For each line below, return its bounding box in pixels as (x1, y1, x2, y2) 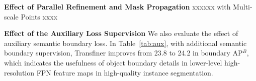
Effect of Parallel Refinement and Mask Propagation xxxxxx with (4, 1, 231, 11)
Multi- (233, 1, 252, 11)
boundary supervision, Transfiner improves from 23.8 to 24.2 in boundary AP (4, 47, 243, 58)
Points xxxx (21, 11, 58, 21)
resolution (4, 67, 35, 77)
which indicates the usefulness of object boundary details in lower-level (4, 57, 222, 67)
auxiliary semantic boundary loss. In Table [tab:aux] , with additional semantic (4, 37, 247, 48)
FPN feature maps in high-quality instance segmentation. (36, 67, 213, 77)
